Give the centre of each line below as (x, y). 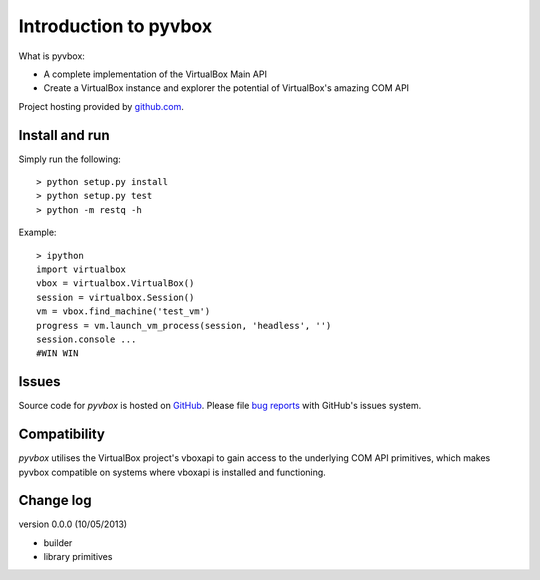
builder (58, 542)
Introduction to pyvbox (115, 26)
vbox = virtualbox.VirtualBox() (115, 283)
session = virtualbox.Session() (115, 297)
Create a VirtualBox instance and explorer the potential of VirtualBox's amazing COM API (226, 88)
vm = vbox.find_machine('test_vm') (123, 311)
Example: (37, 232)
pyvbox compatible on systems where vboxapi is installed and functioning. (172, 472)
